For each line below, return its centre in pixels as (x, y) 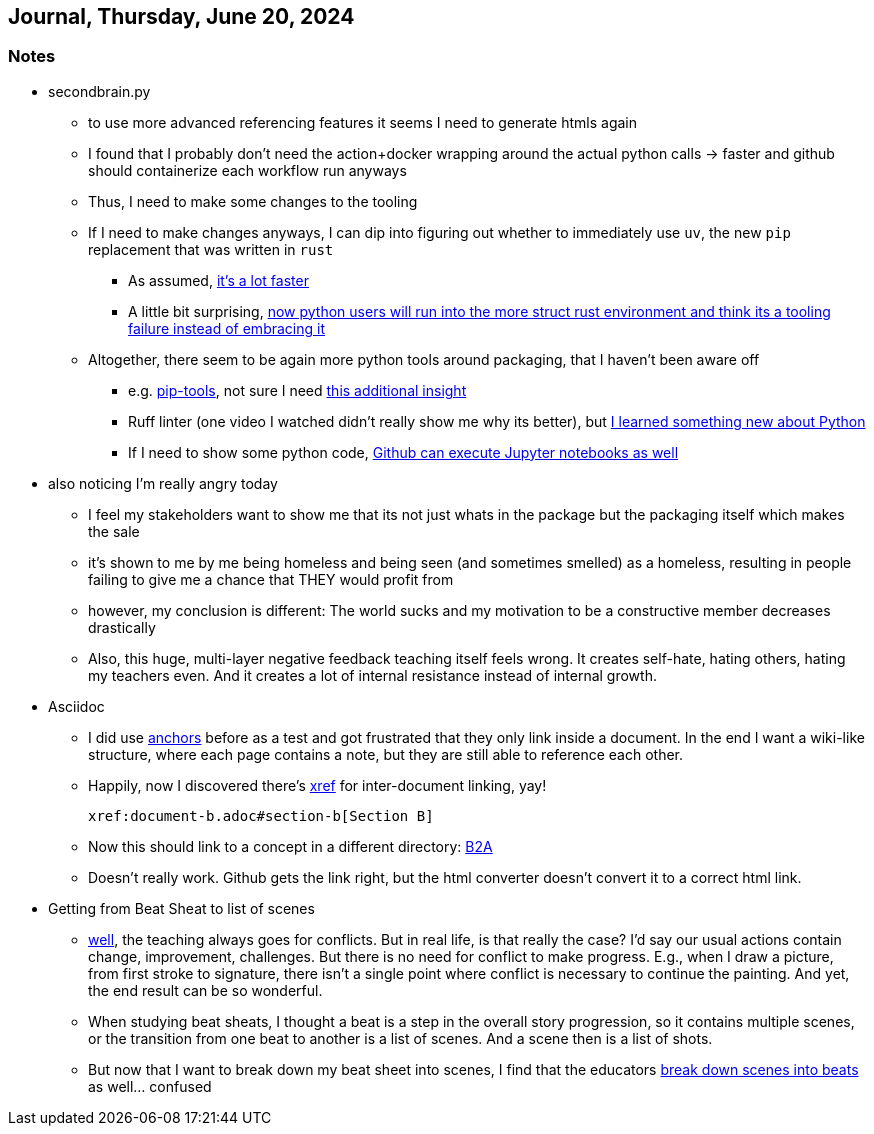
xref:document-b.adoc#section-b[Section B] (261, 815)
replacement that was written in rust (211, 249)
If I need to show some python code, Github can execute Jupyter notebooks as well (403, 452)
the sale (114, 531)
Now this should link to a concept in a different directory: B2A (290, 846)
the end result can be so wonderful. (205, 990)
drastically (122, 627)
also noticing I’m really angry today (163, 483)
